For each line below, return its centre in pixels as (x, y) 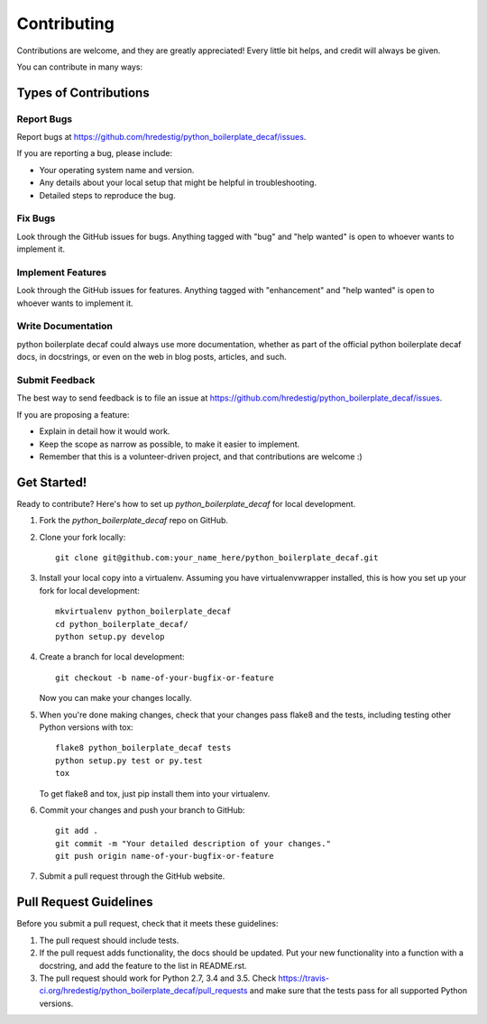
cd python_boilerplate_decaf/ (122, 624)
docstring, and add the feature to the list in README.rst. (143, 965)
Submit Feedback (56, 381)
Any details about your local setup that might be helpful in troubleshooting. (178, 183)
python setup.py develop (110, 637)
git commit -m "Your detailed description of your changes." (193, 843)
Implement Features (62, 272)
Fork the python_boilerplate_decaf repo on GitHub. (134, 521)
